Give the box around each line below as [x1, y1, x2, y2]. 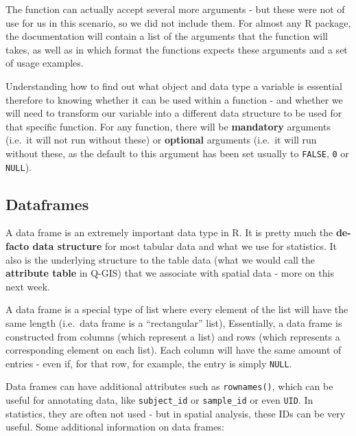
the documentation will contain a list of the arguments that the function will [5, 29, 328, 43]
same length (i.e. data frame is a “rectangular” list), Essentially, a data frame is [5, 316, 342, 330]
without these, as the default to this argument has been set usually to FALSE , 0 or [5, 146, 349, 160]
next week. [5, 279, 50, 293]
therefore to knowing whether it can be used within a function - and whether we [5, 92, 343, 106]
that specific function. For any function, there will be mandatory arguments [5, 119, 331, 133]
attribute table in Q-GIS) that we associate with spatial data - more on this [5, 266, 334, 280]
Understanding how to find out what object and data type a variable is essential [5, 78, 342, 93]
